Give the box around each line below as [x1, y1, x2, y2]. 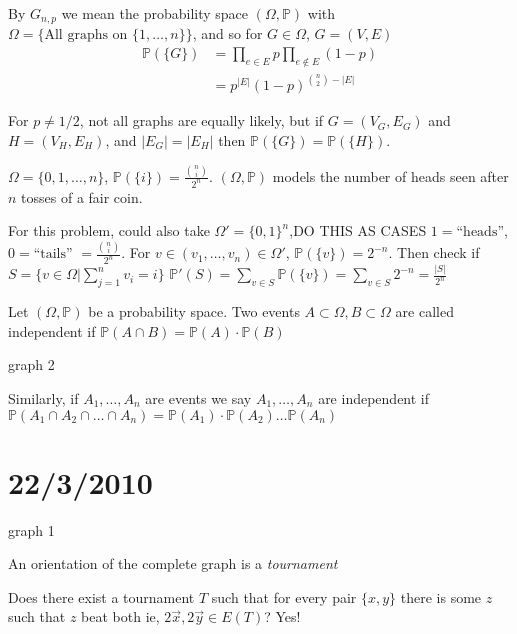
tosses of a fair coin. [21, 186, 143, 207]
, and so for [192, 23, 263, 44]
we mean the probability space [61, 3, 249, 23]
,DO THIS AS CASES [289, 220, 427, 241]
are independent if [318, 387, 430, 408]
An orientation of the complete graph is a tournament [8, 553, 338, 574]
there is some [400, 586, 482, 607]
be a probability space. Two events [88, 301, 300, 322]
